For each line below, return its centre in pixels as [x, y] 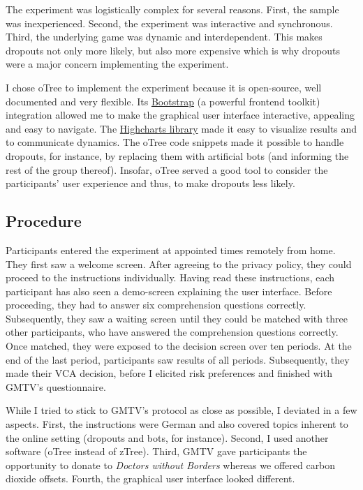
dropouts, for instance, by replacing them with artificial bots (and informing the [177, 155]
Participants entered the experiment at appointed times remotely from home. [171, 250]
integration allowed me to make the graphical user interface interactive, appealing [180, 115]
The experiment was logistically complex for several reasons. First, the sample [172, 9]
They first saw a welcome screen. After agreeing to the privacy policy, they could [179, 263]
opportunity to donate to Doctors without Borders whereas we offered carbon [171, 465]
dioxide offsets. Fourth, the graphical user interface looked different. [150, 478]
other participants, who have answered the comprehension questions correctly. [172, 332]
